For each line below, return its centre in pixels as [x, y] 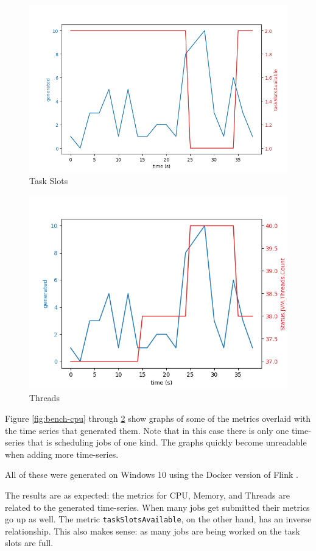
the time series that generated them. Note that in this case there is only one [147, 430]
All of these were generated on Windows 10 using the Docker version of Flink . [152, 475]
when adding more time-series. [62, 454]
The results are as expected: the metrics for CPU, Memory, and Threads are [147, 495]
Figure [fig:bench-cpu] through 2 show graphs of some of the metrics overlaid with [158, 418]
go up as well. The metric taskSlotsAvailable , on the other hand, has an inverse [158, 519]
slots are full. [29, 543]
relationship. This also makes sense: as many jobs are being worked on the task [153, 531]
